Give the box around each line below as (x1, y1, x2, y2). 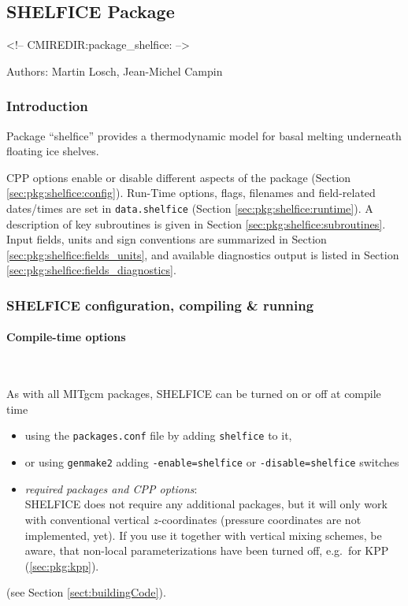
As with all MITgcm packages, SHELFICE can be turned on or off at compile (6, 385, 381, 402)
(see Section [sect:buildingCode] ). (6, 584, 166, 600)
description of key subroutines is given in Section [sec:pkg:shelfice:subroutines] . (6, 215, 386, 232)
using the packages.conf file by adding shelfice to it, (24, 427, 292, 444)
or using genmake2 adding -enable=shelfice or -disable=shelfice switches (24, 454, 399, 470)
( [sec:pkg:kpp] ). (24, 557, 99, 574)
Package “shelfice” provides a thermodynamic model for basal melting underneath (6, 127, 402, 143)
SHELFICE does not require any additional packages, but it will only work (24, 496, 388, 512)
